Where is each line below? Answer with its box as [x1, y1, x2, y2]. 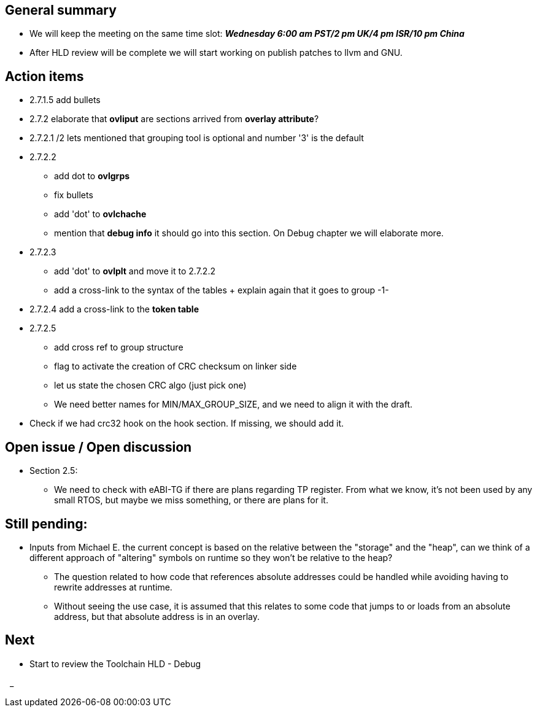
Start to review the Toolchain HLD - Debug [29, 658, 201, 669]
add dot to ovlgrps [54, 171, 130, 182]
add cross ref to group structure [54, 342, 184, 353]
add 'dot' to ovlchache [54, 209, 147, 220]
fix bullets [54, 190, 93, 201]
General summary [5, 2, 117, 18]
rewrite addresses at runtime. [54, 581, 172, 592]
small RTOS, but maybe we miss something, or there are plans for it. [54, 495, 328, 506]
